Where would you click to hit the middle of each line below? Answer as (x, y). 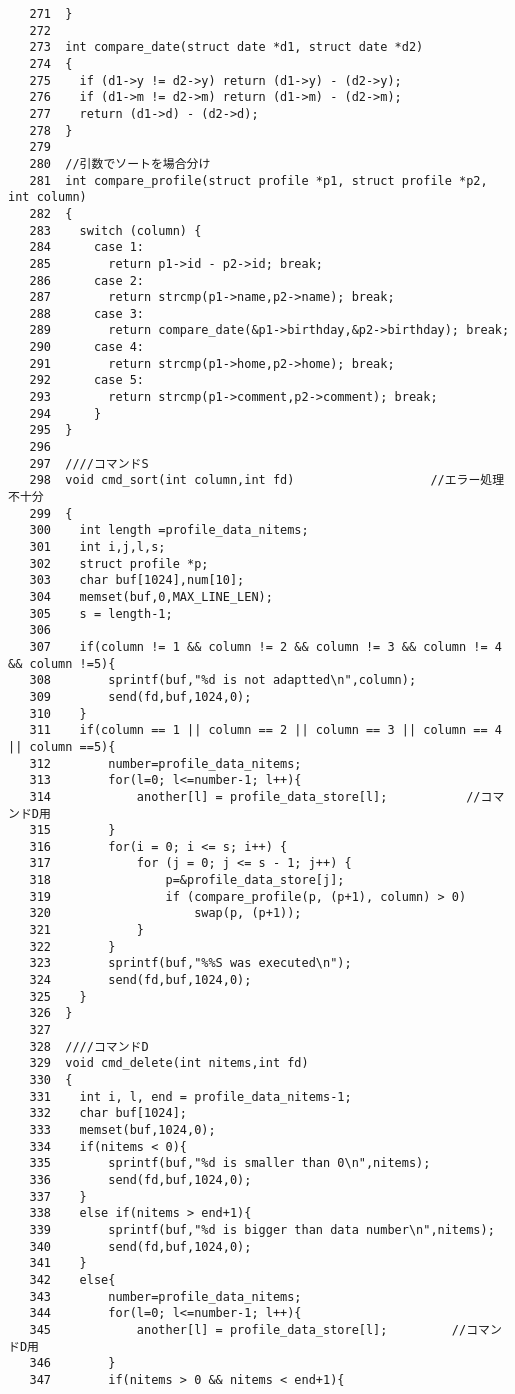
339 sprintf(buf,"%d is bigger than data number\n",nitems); (262, 1229)
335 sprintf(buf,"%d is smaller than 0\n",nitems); (230, 1163)
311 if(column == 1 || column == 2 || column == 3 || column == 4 (265, 730)
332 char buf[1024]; (108, 1113)
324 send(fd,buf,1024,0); (140, 980)
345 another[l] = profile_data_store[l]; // (248, 1329)
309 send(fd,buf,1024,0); (140, 696)
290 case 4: (87, 347)
